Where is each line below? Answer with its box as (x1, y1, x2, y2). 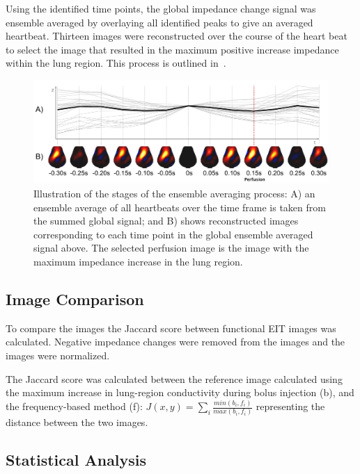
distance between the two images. (6, 415, 148, 430)
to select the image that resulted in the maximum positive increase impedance (6, 42, 339, 56)
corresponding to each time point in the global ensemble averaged (33, 227, 313, 241)
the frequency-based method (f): (6, 399, 143, 414)
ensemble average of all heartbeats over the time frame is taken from (33, 199, 326, 214)
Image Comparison (6, 288, 144, 309)
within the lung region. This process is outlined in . (6, 56, 226, 70)
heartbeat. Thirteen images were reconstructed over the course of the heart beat (6, 28, 347, 43)
